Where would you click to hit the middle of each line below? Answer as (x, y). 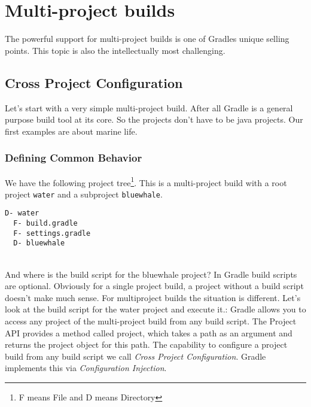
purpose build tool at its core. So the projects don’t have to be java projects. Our (154, 119)
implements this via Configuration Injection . (86, 368)
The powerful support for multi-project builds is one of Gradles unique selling (147, 39)
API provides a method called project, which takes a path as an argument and (149, 332)
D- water (22, 213)
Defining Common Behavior (74, 158)
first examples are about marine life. (71, 131)
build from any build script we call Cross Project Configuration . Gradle (135, 356)
